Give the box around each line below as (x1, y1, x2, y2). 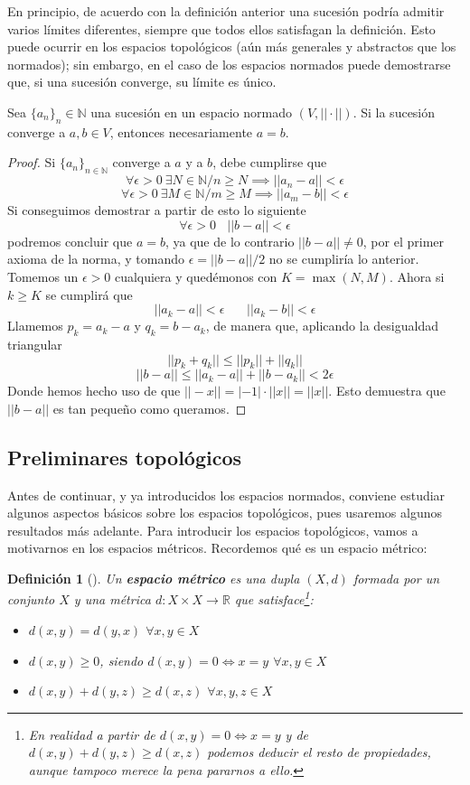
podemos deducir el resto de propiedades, (207, 743, 431, 762)
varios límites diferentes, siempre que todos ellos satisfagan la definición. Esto (7, 19, 436, 38)
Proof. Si (7, 153, 56, 172)
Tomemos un (7, 266, 79, 285)
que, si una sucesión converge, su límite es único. (7, 72, 277, 91)
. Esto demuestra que (328, 381, 446, 400)
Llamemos (7, 316, 63, 335)
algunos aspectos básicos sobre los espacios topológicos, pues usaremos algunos (7, 503, 442, 522)
